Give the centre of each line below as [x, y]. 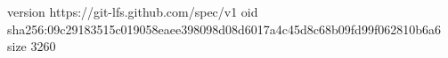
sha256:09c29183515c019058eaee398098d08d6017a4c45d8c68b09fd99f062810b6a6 [224, 29]
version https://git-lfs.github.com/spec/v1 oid [133, 11]
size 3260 [32, 46]
